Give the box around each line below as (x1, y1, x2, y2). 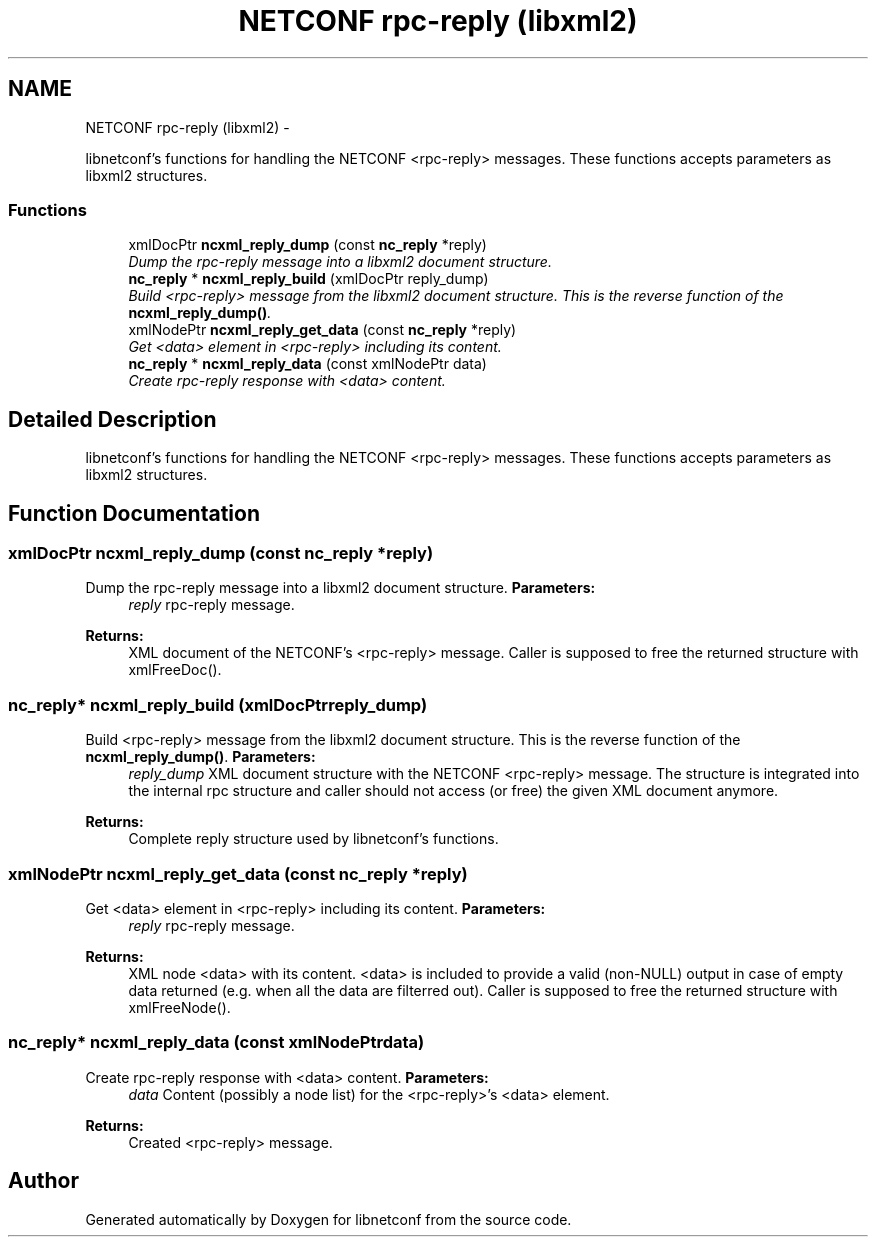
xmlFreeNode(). (128, 998, 231, 1016)
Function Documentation (8, 500, 260, 526)
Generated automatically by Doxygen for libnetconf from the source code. (85, 1210, 572, 1228)
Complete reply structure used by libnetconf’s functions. (128, 830, 499, 848)
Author (8, 1168, 79, 1194)
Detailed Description (8, 406, 217, 432)
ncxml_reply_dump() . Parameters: (85, 748, 316, 766)
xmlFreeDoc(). (128, 661, 222, 679)
